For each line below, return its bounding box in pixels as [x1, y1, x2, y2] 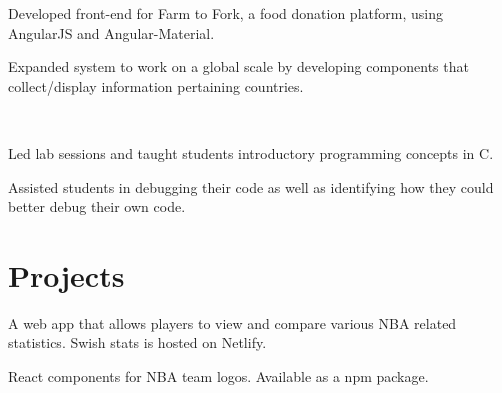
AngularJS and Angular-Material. [8, 22, 215, 43]
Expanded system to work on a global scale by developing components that [8, 56, 469, 77]
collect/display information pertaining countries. [8, 75, 304, 96]
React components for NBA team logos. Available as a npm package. [8, 366, 429, 387]
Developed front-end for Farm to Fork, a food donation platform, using [8, 3, 443, 23]
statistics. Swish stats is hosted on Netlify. [8, 332, 267, 353]
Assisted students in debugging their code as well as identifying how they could [8, 176, 494, 197]
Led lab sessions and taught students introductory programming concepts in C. [8, 142, 494, 163]
